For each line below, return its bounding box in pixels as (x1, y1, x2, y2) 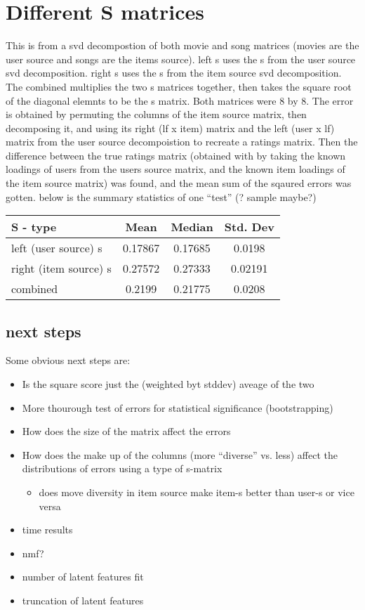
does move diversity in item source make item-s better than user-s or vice (39, 485, 354, 500)
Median (171, 219, 213, 235)
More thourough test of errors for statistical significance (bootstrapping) (22, 400, 333, 415)
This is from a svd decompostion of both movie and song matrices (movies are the (6, 38, 359, 53)
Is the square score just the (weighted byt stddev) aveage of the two (22, 377, 314, 391)
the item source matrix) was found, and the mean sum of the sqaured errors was (6, 176, 352, 190)
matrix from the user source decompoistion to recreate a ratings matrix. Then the (6, 134, 358, 149)
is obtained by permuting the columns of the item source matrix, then (6, 107, 307, 122)
